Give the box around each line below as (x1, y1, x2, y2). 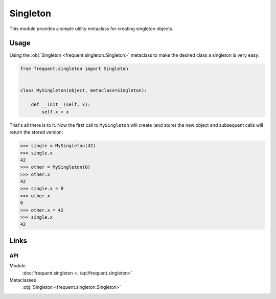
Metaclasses (9, 277, 36, 283)
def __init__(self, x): (31, 102, 90, 107)
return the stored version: (9, 129, 63, 135)
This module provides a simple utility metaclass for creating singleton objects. (9, 26, 174, 32)
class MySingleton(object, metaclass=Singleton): (20, 87, 147, 93)
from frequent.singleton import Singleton (20, 66, 128, 72)
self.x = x (41, 109, 69, 114)
